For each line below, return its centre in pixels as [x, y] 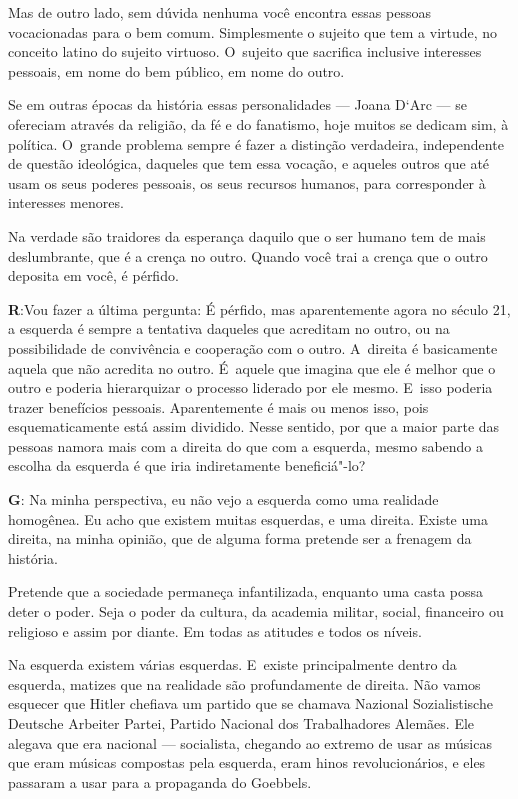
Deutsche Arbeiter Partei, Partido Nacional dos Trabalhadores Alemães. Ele [241, 723]
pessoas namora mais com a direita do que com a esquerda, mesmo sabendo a [246, 445]
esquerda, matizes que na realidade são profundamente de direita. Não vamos [244, 683]
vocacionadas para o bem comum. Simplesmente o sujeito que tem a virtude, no [253, 31]
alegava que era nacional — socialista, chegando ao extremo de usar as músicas [250, 742]
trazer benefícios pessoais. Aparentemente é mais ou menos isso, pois [218, 406]
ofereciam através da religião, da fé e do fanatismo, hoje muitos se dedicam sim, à [258, 123]
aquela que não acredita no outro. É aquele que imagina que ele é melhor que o [252, 367]
